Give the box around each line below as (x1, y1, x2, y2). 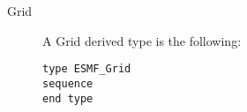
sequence (42, 77, 94, 90)
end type (42, 92, 94, 105)
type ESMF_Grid (42, 63, 131, 76)
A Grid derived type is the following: (42, 31, 242, 49)
